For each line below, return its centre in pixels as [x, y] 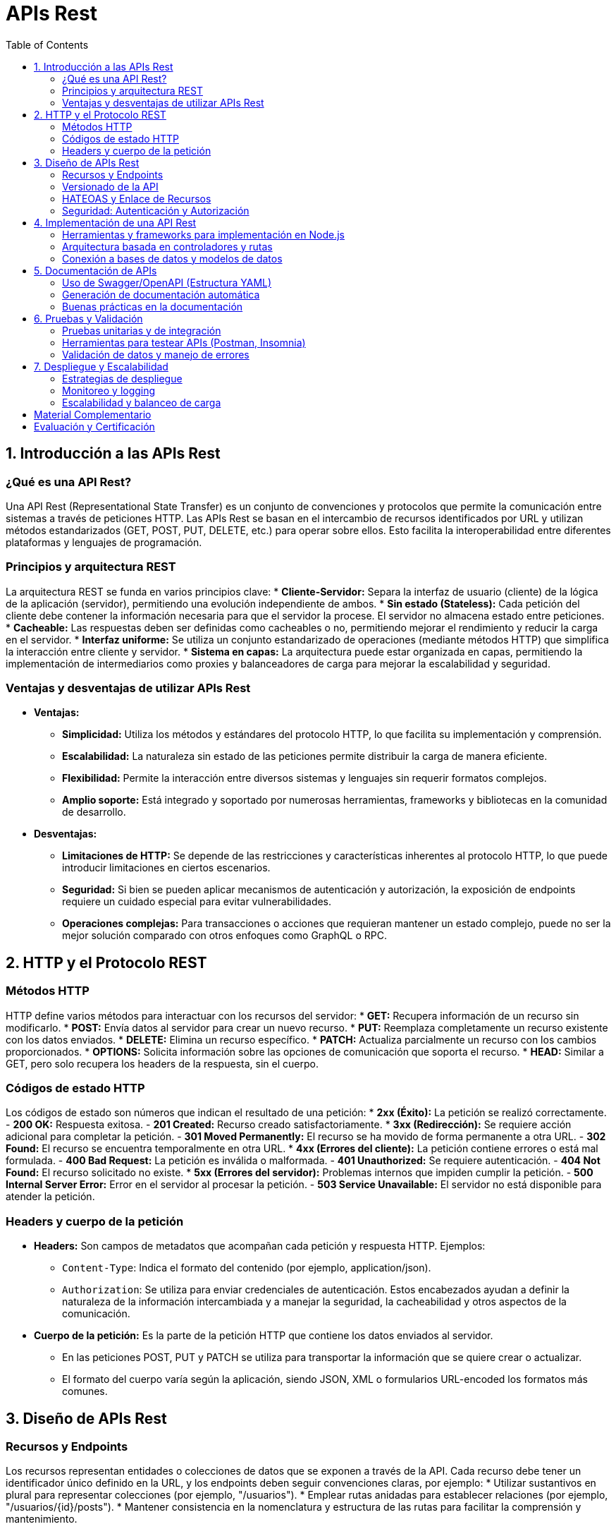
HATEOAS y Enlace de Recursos [137, 198]
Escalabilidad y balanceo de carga [142, 402]
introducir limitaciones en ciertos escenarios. [166, 868]
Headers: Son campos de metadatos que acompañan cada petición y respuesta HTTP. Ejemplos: [260, 1246]
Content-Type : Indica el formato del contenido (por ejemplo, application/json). [247, 1268]
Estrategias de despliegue [122, 378]
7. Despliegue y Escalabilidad [101, 366]
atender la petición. [50, 1197]
